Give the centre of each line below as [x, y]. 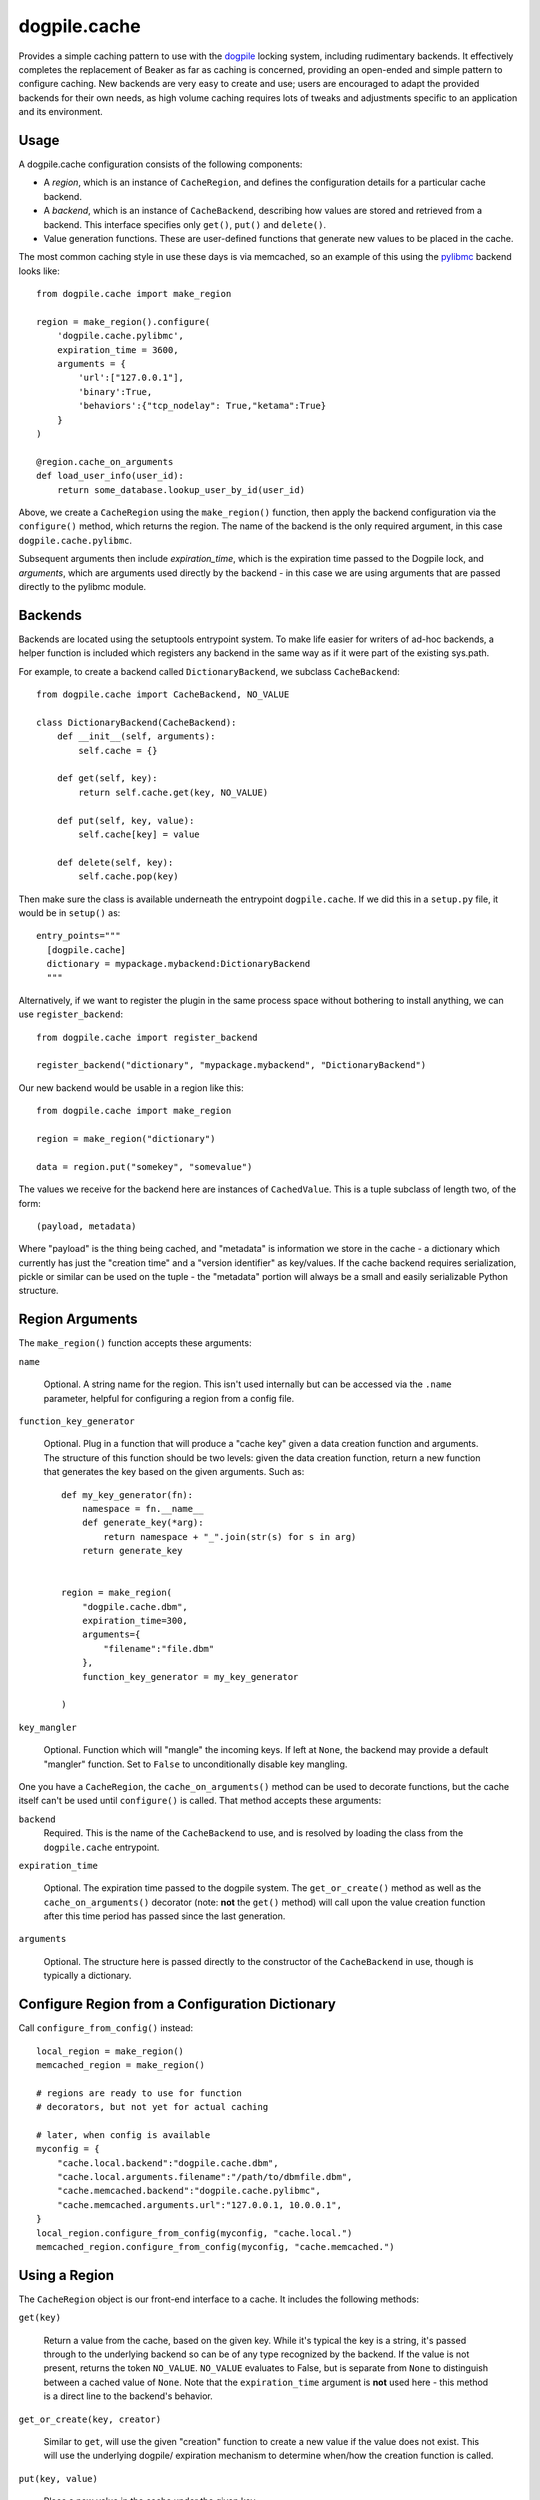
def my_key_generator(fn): [127, 1494]
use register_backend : [71, 1014]
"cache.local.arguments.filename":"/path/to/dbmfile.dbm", [204, 2177]
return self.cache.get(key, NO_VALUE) [173, 792]
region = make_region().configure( [123, 321]
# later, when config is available [123, 2134]
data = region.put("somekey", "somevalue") [144, 1166]
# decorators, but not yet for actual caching [152, 2107]
